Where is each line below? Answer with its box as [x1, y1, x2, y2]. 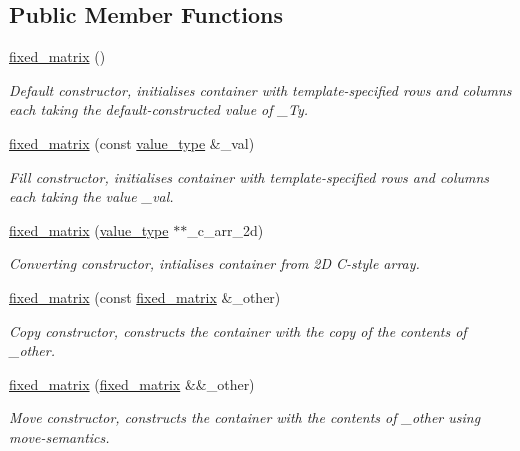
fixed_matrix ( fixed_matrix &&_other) [9, 373, 255, 394]
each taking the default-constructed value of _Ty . [9, 99, 309, 120]
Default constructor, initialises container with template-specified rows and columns [9, 79, 512, 100]
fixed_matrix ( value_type [9, 219, 169, 240]
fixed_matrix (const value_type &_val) [9, 132, 255, 153]
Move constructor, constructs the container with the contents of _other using [9, 407, 481, 428]
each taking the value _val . [9, 186, 174, 207]
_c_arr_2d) [187, 219, 264, 240]
